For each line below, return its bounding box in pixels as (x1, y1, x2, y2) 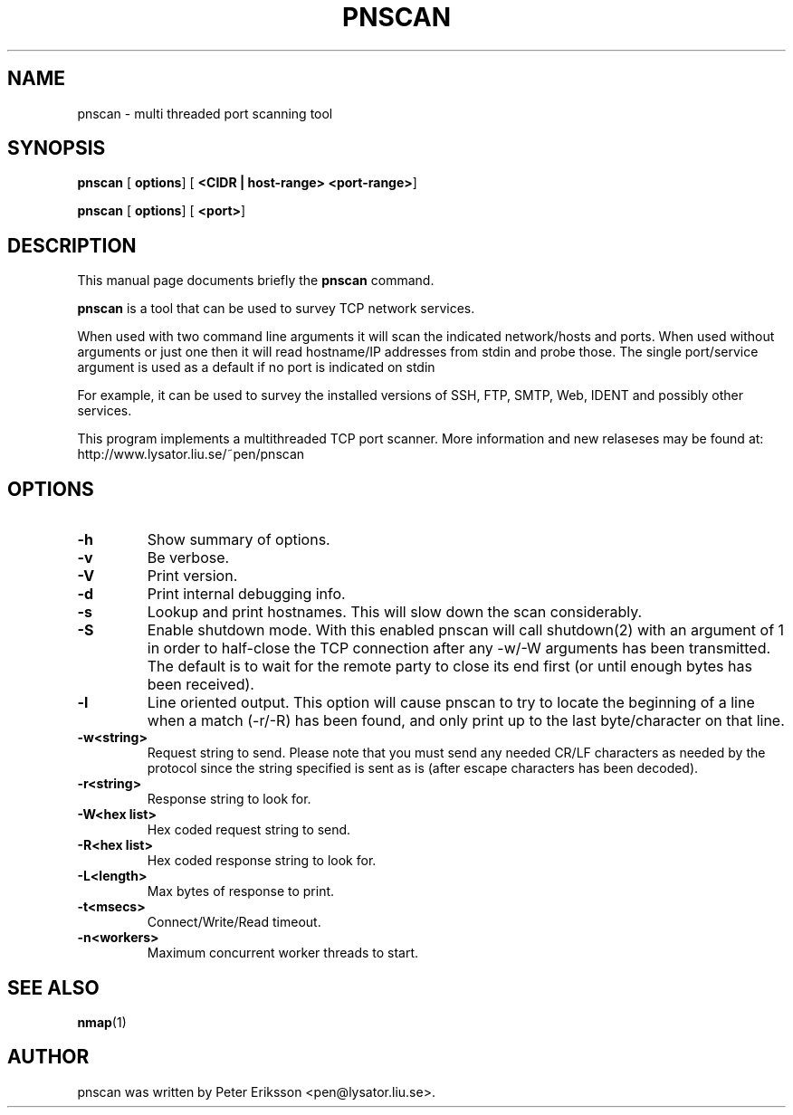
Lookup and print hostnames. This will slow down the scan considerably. (147, 603, 643, 622)
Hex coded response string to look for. (147, 853, 377, 869)
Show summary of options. (147, 530, 330, 549)
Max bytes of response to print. (147, 883, 335, 900)
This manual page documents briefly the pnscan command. (77, 272, 435, 289)
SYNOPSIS (7, 137, 106, 160)
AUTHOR (7, 1045, 90, 1069)
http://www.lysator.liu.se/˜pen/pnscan (77, 446, 305, 462)
